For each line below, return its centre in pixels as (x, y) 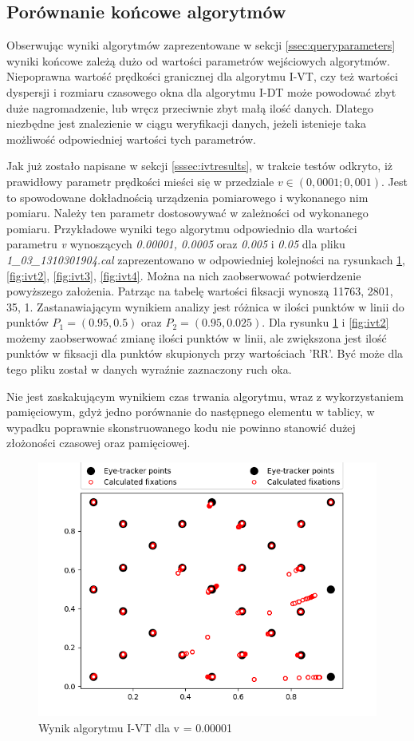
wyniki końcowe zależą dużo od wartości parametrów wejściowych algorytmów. (198, 60)
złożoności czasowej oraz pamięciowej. (99, 443)
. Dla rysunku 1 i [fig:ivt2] (325, 322)
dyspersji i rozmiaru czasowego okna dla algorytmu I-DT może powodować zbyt (201, 91)
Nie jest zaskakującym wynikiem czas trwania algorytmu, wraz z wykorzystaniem (205, 396)
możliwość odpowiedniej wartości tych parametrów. (131, 139)
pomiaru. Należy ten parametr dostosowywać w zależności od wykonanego (187, 213)
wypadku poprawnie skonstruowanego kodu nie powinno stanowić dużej (181, 427)
